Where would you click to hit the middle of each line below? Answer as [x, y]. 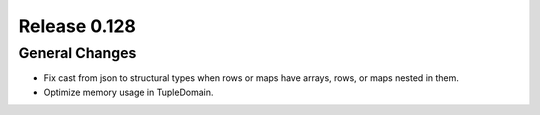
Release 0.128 [77, 26]
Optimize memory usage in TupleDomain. [128, 92]
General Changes [77, 53]
